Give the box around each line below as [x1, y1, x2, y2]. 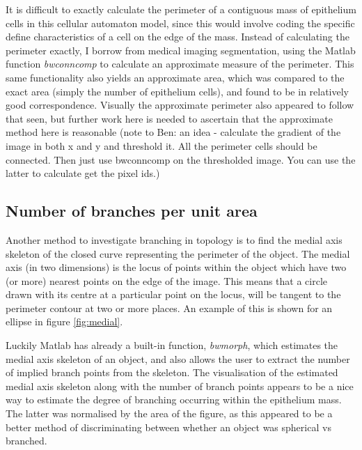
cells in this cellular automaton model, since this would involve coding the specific [6, 15, 355, 30]
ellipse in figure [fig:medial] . [6, 314, 123, 329]
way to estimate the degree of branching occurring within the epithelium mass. [6, 392, 342, 407]
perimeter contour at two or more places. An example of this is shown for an [6, 300, 333, 315]
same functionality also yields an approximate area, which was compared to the [6, 70, 345, 84]
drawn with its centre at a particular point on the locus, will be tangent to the [6, 287, 341, 302]
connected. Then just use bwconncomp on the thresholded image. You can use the [6, 152, 356, 166]
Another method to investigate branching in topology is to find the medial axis [6, 232, 343, 247]
